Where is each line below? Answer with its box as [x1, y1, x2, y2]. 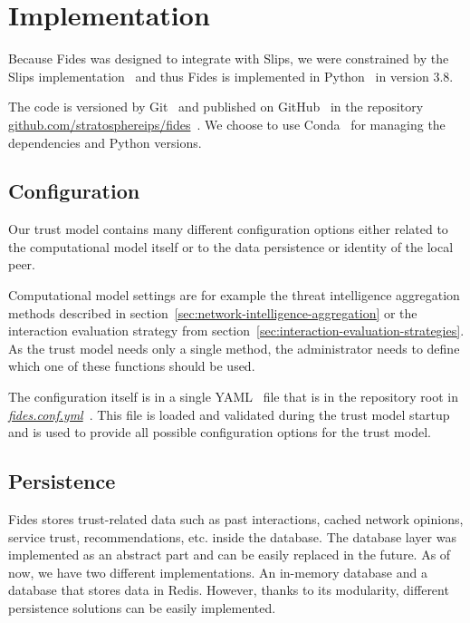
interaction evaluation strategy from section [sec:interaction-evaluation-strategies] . [8, 321, 465, 340]
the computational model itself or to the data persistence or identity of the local [8, 237, 454, 256]
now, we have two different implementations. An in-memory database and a [8, 562, 427, 581]
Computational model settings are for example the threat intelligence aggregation [8, 286, 460, 305]
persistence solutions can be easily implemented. [8, 599, 276, 617]
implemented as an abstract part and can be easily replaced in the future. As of [8, 545, 451, 564]
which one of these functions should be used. [8, 356, 255, 375]
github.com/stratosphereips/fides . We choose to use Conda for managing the [8, 114, 446, 133]
